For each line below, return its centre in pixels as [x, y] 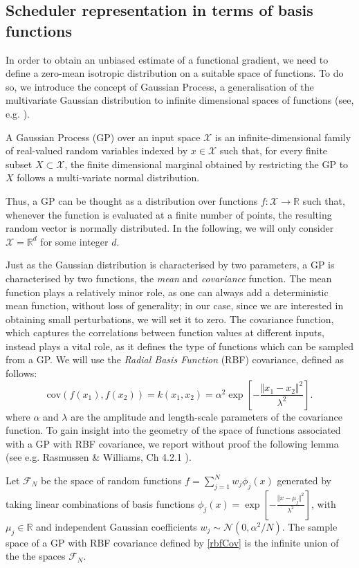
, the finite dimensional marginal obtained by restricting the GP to [206, 164]
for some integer [74, 241]
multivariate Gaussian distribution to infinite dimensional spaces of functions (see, [180, 100]
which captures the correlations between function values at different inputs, [165, 332]
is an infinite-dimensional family [283, 137]
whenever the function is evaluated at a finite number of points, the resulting [169, 214]
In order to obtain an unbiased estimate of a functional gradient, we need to [167, 59]
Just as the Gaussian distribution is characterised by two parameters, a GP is [170, 265]
